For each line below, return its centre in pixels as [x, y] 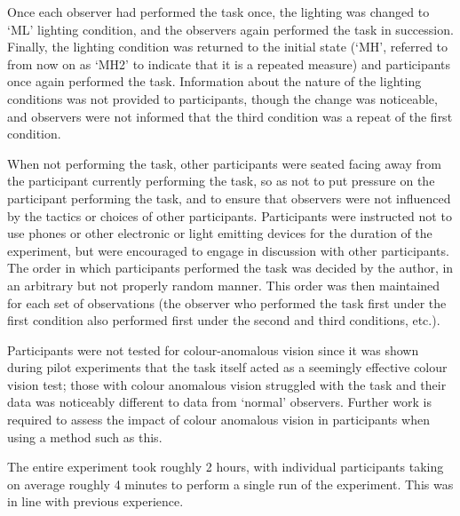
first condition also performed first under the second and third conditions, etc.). [224, 320]
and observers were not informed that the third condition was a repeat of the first [230, 116]
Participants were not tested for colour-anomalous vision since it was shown [213, 349]
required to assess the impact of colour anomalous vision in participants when [218, 420]
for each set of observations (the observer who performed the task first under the [227, 302]
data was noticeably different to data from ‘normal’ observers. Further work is [219, 402]
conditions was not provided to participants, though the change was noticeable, [222, 98]
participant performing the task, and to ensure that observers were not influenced [229, 198]
